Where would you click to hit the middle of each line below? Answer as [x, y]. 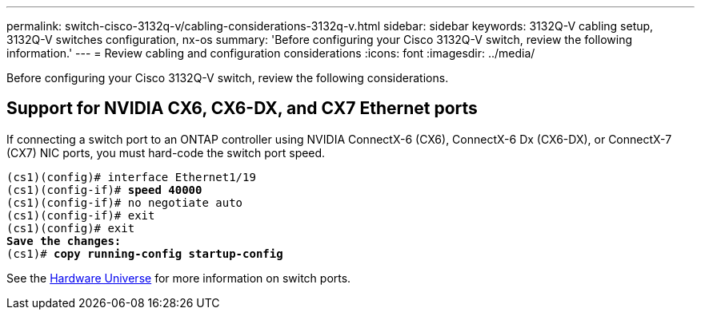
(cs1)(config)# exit [71, 228]
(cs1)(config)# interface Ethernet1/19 [131, 177]
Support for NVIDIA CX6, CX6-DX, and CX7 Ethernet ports [242, 109]
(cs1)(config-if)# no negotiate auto [125, 202]
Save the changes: [64, 241]
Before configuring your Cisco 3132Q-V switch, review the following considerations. [228, 78]
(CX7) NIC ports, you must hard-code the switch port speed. [166, 152]
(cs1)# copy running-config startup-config [145, 253]
